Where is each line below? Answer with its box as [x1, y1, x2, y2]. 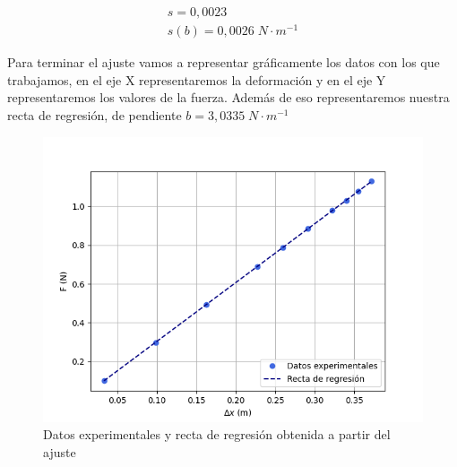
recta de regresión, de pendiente [7, 105, 182, 124]
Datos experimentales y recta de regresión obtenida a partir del [43, 425, 391, 444]
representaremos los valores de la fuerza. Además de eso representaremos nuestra [7, 88, 450, 107]
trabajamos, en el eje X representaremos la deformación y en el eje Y [7, 70, 386, 89]
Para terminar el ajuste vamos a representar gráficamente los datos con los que [7, 53, 440, 72]
